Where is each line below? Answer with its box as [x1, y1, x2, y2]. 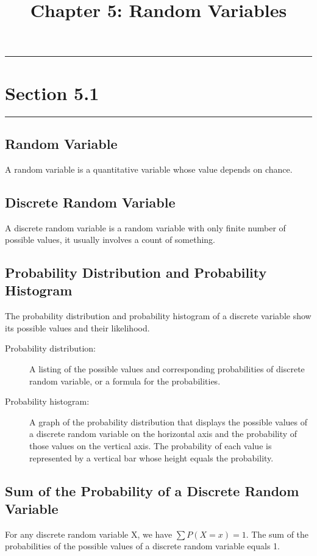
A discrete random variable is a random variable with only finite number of [5, 221, 286, 234]
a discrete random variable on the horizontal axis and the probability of [29, 427, 297, 440]
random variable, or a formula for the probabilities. [29, 374, 221, 387]
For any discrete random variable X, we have [5, 527, 173, 540]
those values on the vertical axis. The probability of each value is [29, 439, 272, 452]
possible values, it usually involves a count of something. [5, 233, 216, 246]
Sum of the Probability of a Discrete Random [5, 481, 299, 500]
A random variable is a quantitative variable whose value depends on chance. [5, 162, 293, 175]
